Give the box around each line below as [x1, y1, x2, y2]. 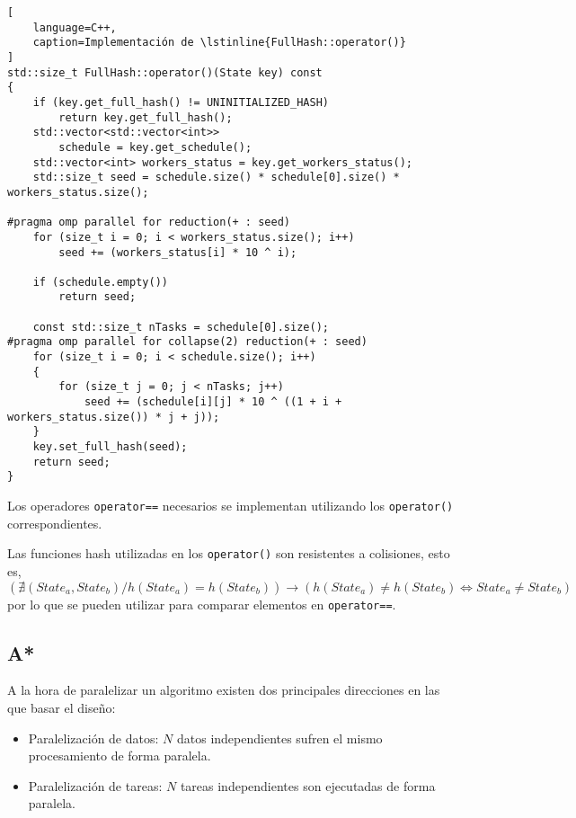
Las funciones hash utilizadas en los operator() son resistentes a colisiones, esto [7, 544, 450, 563]
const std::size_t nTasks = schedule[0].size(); [32, 320, 329, 333]
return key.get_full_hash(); [58, 111, 233, 124]
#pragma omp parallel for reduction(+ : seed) [7, 216, 290, 229]
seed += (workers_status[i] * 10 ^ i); [58, 245, 297, 259]
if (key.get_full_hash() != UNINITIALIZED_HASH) [32, 95, 329, 109]
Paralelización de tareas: [28, 776, 163, 795]
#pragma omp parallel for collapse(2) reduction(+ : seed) [7, 335, 368, 349]
